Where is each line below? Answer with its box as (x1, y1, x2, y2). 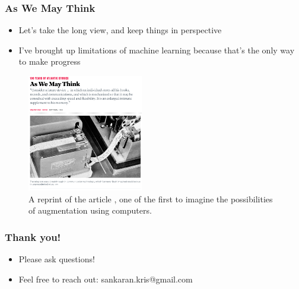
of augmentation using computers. (28, 204, 152, 217)
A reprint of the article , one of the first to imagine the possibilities (28, 192, 273, 205)
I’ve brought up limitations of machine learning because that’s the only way (18, 43, 295, 56)
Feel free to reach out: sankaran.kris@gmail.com (18, 272, 193, 285)
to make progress (18, 55, 81, 68)
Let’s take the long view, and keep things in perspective (18, 24, 222, 36)
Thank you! (5, 229, 61, 244)
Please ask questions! (18, 253, 95, 265)
